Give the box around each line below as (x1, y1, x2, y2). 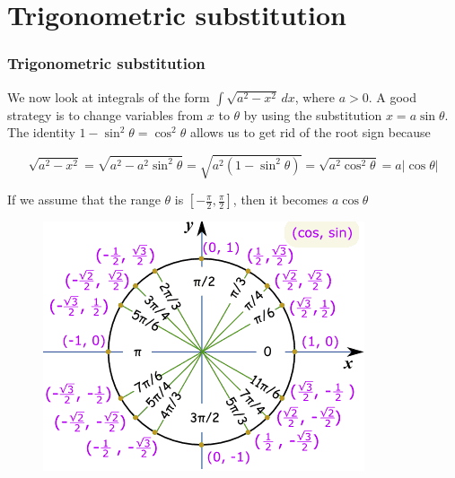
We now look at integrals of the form (7, 87, 210, 106)
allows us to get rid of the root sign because (189, 123, 431, 142)
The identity (7, 123, 75, 142)
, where (294, 87, 336, 106)
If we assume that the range (7, 190, 161, 209)
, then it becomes (232, 190, 328, 209)
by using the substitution (243, 105, 382, 124)
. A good (368, 87, 417, 106)
